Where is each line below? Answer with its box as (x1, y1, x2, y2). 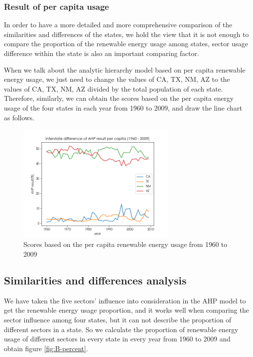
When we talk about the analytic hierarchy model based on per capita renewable (4, 64, 246, 75)
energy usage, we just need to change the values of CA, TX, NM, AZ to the (4, 74, 230, 84)
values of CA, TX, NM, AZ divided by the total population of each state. (4, 83, 223, 94)
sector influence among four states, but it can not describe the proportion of (4, 314, 232, 324)
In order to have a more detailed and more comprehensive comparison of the (4, 19, 233, 30)
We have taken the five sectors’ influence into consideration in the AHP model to (4, 295, 246, 305)
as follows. (4, 112, 35, 122)
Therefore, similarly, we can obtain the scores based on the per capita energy (4, 93, 234, 103)
